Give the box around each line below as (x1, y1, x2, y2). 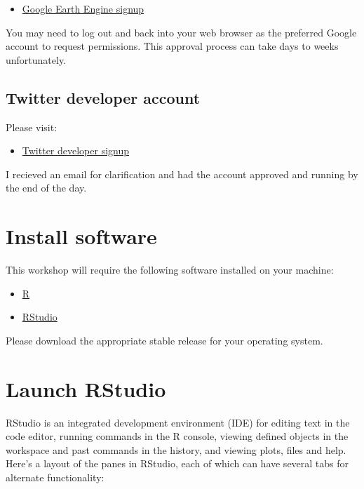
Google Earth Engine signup (22, 1, 144, 15)
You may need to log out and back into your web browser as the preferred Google (6, 25, 357, 39)
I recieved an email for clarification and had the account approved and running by (6, 166, 358, 181)
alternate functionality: (6, 469, 105, 484)
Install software (6, 222, 157, 250)
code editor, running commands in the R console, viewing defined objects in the (6, 429, 349, 443)
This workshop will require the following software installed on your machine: (6, 262, 334, 277)
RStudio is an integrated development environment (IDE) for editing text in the (6, 415, 350, 429)
